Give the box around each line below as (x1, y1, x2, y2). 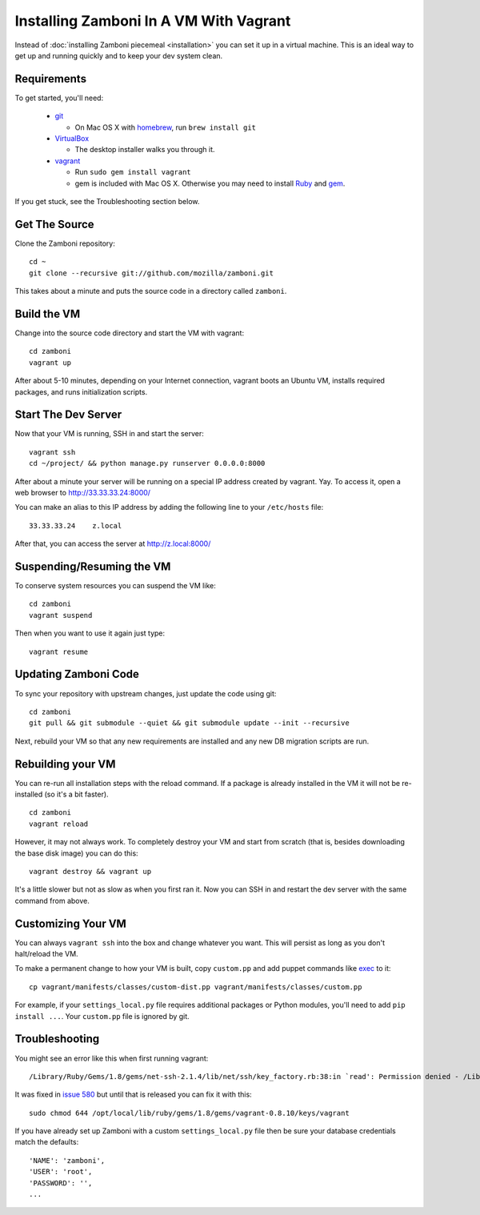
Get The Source (14, 217, 95, 231)
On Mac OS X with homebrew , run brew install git (74, 122, 256, 132)
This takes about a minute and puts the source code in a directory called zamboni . (14, 287, 287, 296)
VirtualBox (54, 134, 90, 143)
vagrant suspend (29, 611, 93, 620)
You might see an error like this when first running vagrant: (14, 1053, 209, 1063)
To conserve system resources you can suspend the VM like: (14, 581, 216, 591)
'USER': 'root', (29, 1167, 93, 1177)
